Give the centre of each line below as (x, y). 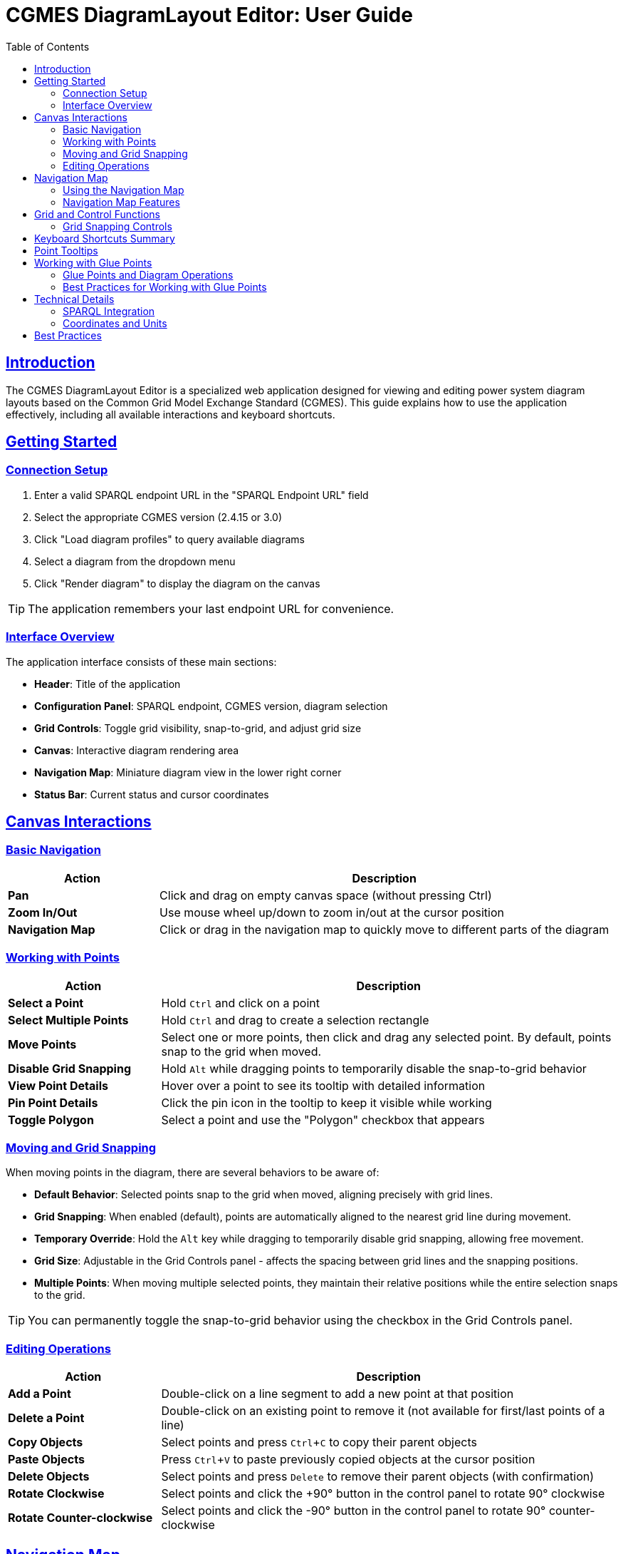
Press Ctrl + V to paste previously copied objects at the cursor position (348, 1460)
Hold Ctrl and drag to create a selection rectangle (295, 1020)
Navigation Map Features (121, 202)
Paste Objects (46, 1460)
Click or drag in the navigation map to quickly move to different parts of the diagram (384, 929)
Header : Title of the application (108, 684)
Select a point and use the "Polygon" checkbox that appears (323, 1120)
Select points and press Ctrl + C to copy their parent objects (319, 1442)
